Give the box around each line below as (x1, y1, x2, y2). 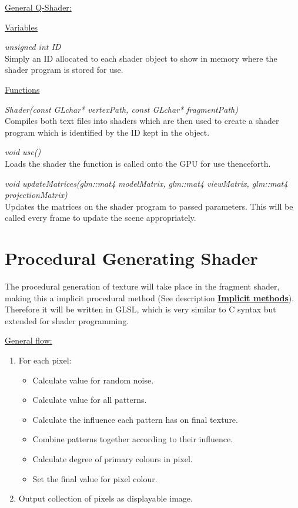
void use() (5, 146, 41, 158)
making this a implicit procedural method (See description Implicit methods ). (5, 291, 294, 304)
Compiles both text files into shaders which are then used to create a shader (5, 115, 279, 127)
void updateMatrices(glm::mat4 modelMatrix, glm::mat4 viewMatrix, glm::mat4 (5, 177, 288, 189)
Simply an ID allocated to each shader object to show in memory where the (5, 52, 277, 64)
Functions (5, 83, 40, 95)
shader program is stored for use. (5, 63, 123, 76)
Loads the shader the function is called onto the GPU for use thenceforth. (5, 157, 271, 169)
